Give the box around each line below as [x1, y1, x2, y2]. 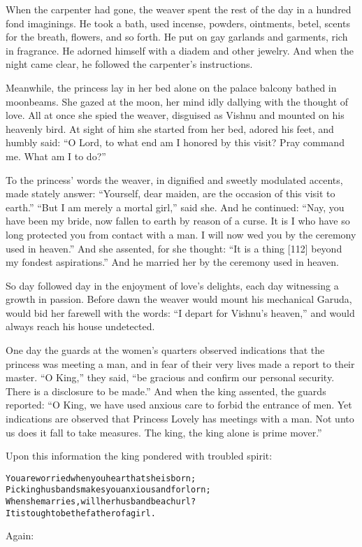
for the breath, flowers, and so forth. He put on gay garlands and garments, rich [6, 29, 348, 44]
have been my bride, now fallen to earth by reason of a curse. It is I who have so [6, 213, 350, 228]
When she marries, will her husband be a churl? [6, 497, 196, 507]
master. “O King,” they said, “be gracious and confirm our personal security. [6, 370, 335, 385]
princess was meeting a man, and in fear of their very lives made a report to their [6, 356, 355, 371]
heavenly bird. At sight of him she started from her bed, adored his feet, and [6, 121, 334, 136]
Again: [6, 528, 34, 543]
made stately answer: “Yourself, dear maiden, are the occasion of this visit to [6, 186, 335, 201]
